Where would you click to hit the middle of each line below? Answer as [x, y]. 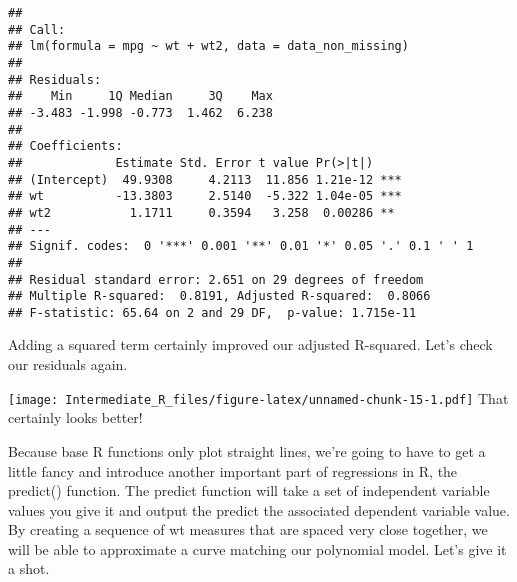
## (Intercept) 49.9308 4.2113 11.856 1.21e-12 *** [205, 179]
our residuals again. [68, 364]
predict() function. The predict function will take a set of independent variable [249, 490]
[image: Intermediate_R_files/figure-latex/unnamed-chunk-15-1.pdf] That [258, 397]
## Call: [37, 29]
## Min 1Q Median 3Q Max [140, 96]
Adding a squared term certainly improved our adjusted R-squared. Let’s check [250, 344]
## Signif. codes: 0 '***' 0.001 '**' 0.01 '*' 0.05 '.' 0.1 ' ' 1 [241, 246]
